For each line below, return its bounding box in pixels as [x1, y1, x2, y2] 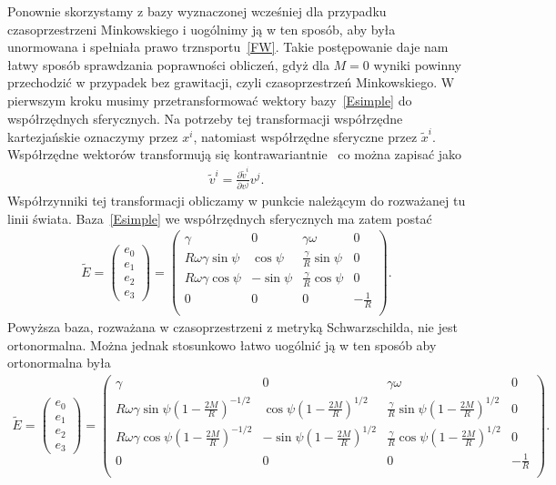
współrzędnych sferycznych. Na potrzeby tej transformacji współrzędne [7, 108, 403, 127]
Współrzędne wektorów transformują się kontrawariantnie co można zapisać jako [7, 145, 462, 164]
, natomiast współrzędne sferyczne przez [193, 126, 418, 146]
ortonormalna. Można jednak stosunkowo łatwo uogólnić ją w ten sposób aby [7, 335, 437, 354]
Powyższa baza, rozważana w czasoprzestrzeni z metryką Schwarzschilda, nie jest [7, 318, 458, 337]
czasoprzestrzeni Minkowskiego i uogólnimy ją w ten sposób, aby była [7, 19, 396, 38]
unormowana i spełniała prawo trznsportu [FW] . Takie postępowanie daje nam [7, 37, 449, 56]
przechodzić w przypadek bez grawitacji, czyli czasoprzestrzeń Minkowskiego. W [7, 73, 455, 92]
